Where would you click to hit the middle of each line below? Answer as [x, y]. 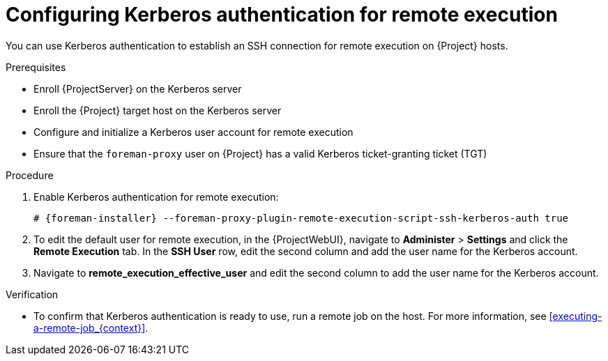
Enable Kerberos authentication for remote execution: [156, 197]
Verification [32, 294]
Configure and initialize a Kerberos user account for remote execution [193, 132]
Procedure [30, 175]
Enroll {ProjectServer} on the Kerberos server [138, 89]
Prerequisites [36, 67]
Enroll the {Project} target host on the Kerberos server [158, 110]
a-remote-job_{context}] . [91, 328]
